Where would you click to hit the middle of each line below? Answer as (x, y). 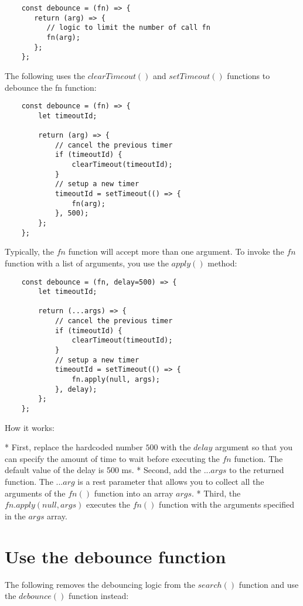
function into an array (134, 493)
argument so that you (254, 447)
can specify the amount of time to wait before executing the (112, 458)
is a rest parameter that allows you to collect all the (171, 482)
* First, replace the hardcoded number (74, 447)
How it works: (30, 427)
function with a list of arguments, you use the (87, 263)
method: (222, 263)
